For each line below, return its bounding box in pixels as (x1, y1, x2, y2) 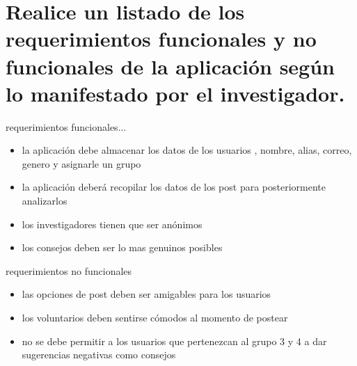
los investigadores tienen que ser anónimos (22, 216, 203, 231)
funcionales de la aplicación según (6, 51, 335, 80)
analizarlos (22, 193, 68, 208)
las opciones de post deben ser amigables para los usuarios (22, 287, 271, 301)
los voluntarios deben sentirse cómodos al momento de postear (22, 310, 288, 325)
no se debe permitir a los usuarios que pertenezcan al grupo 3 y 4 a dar (22, 333, 327, 348)
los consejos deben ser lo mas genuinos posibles (22, 240, 223, 255)
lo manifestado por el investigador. (6, 79, 345, 107)
